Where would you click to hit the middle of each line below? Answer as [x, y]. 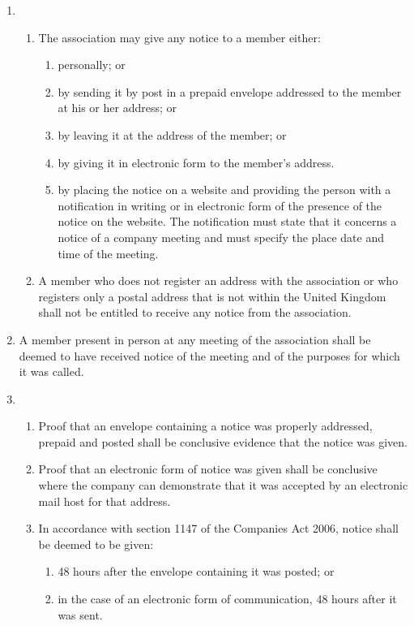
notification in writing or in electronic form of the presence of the [220, 205]
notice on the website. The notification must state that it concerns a [227, 221]
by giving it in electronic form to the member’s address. [196, 162]
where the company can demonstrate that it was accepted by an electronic [223, 485]
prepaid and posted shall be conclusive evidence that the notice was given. [223, 441]
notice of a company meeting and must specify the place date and [221, 237]
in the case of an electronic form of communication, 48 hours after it [227, 599]
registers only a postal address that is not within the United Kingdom [212, 296]
